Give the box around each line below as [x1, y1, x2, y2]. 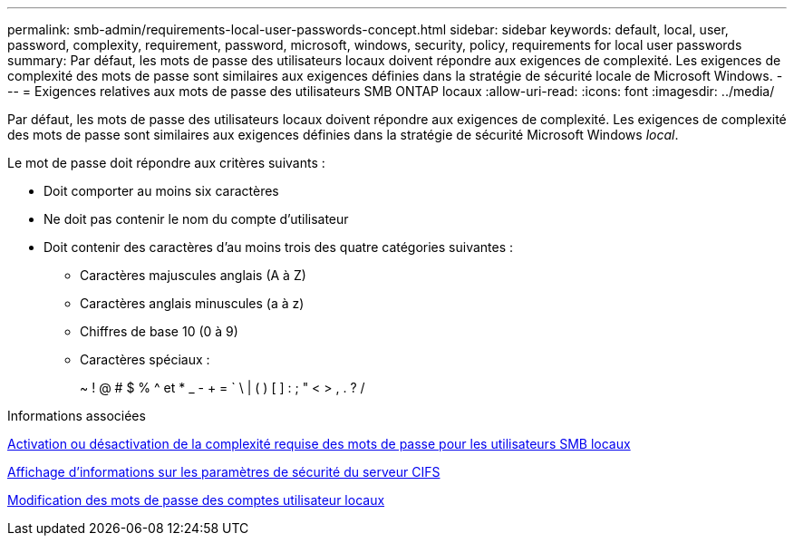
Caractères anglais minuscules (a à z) [80, 296, 305, 311]
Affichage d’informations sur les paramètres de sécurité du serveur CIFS [7, 464, 441, 480]
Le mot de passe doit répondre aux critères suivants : [7, 155, 325, 170]
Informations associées [7, 408, 146, 423]
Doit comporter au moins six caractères [44, 183, 279, 199]
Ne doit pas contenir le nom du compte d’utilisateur [44, 211, 349, 227]
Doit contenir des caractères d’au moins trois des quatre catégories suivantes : [44, 239, 514, 255]
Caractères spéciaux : [80, 352, 210, 367]
